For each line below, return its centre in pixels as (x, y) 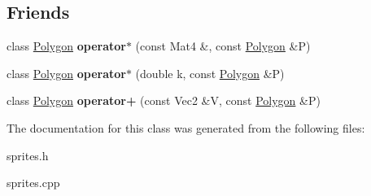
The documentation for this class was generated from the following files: (186, 127)
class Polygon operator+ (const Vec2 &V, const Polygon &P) (164, 100)
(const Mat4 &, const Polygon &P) (223, 46)
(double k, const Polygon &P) (210, 73)
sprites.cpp (33, 183)
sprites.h (28, 155)
